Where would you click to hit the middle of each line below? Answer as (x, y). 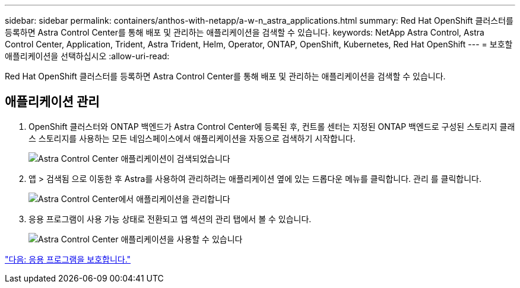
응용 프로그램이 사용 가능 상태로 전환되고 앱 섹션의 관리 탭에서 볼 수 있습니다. (170, 219)
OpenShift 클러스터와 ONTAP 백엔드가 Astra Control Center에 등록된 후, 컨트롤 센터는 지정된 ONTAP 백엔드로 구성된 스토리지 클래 (272, 126)
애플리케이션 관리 (52, 102)
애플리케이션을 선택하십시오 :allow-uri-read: (87, 56)
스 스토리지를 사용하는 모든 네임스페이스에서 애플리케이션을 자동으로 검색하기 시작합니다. (192, 138)
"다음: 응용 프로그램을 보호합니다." (68, 259)
